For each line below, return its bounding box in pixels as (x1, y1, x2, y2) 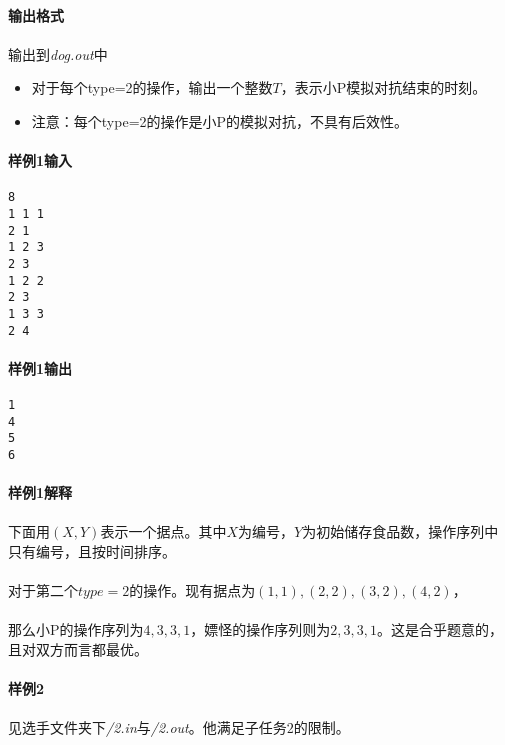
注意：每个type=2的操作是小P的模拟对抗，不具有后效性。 (31, 110, 409, 131)
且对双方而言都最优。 (8, 639, 148, 660)
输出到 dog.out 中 (8, 43, 108, 64)
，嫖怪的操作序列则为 (190, 619, 331, 640)
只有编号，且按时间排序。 (8, 541, 176, 562)
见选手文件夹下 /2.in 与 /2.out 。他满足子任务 (8, 717, 287, 738)
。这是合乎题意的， (376, 619, 503, 640)
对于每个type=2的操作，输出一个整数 (31, 77, 273, 98)
